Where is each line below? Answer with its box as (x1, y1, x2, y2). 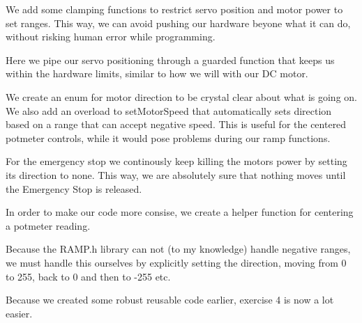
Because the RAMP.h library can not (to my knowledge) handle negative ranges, (6, 242, 351, 256)
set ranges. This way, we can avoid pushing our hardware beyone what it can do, (6, 15, 351, 30)
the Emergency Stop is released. (6, 181, 142, 196)
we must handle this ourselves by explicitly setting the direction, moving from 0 (6, 255, 347, 269)
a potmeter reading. (6, 218, 91, 233)
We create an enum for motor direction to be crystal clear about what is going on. (6, 89, 357, 104)
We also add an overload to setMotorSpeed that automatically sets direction (6, 103, 332, 118)
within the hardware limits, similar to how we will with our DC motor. (6, 66, 308, 81)
